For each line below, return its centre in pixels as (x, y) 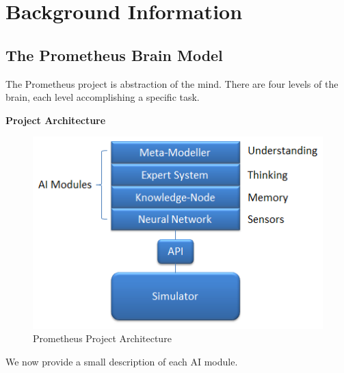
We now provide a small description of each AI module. (122, 361)
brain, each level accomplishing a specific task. (103, 97)
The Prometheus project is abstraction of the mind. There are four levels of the (172, 83)
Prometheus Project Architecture (102, 338)
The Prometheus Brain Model (114, 55)
